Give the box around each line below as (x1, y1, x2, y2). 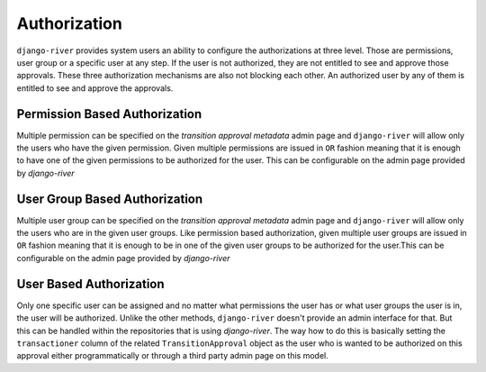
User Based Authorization (16, 276, 166, 292)
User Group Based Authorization (16, 191, 203, 206)
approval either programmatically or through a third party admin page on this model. (16, 350, 328, 361)
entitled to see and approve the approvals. (16, 82, 174, 94)
